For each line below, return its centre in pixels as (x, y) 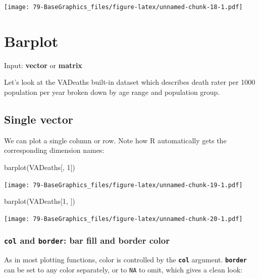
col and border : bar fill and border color (87, 240)
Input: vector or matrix (43, 65)
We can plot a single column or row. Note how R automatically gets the (115, 140)
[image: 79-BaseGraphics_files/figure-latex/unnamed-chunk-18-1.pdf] (123, 7)
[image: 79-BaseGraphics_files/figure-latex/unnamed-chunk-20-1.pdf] (123, 219)
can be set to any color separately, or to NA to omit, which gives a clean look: (123, 269)
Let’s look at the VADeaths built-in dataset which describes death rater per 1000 (130, 82)
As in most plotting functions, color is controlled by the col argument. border (125, 260)
